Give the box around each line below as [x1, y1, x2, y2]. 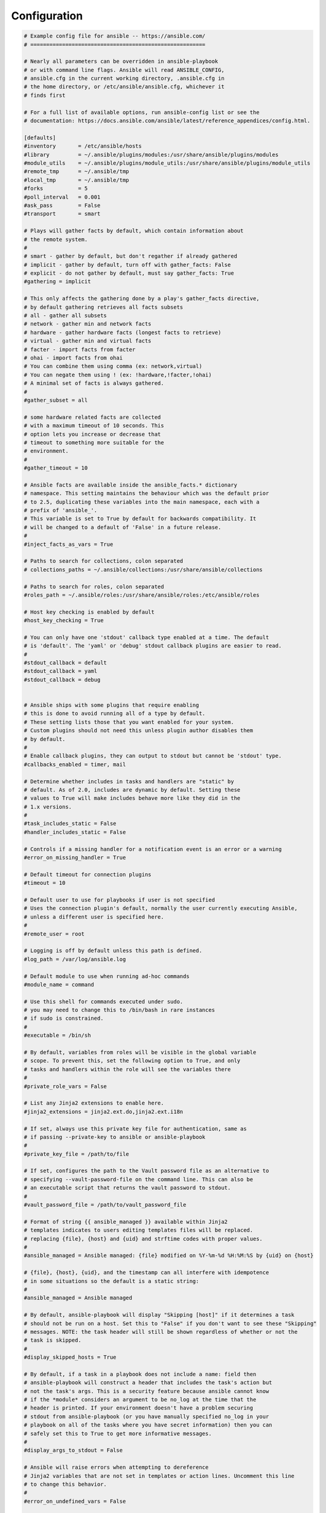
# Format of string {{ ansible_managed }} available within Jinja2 [24, 1218, 228, 1225]
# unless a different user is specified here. [24, 913, 164, 920]
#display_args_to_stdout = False [24, 1447, 123, 1454]
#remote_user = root [24, 930, 85, 937]
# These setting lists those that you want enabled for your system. [24, 718, 234, 726]
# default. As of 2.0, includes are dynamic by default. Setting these [24, 786, 241, 793]
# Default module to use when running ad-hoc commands [24, 973, 190, 980]
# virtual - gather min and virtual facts [24, 338, 152, 344]
